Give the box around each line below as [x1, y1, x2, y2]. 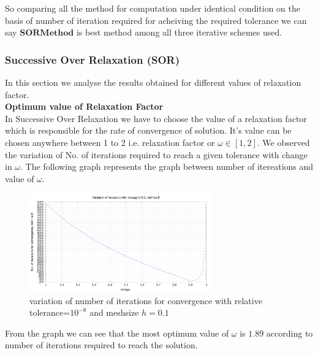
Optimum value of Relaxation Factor [5, 100, 164, 113]
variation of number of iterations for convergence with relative [29, 294, 262, 307]
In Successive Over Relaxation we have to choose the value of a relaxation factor [5, 112, 307, 124]
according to [266, 326, 313, 339]
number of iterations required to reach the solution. [5, 338, 198, 351]
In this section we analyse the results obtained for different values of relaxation [5, 76, 301, 88]
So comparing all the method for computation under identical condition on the [5, 2, 301, 14]
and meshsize [89, 306, 139, 319]
